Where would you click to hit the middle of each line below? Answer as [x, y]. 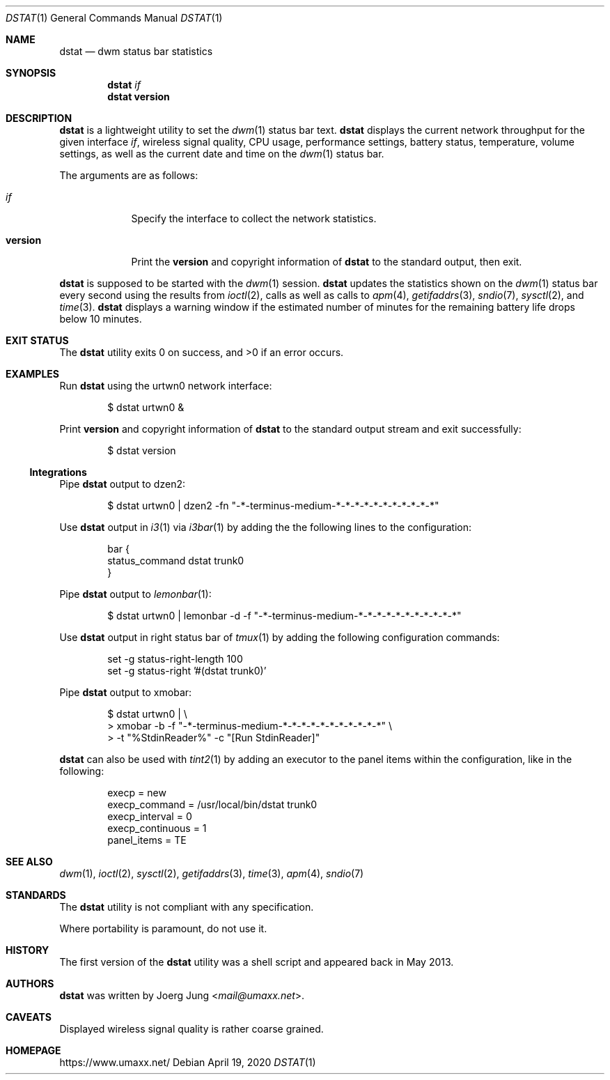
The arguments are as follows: [129, 175]
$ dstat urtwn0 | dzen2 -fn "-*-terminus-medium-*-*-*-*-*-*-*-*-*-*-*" [273, 506]
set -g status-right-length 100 [175, 659]
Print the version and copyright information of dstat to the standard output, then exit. [327, 262]
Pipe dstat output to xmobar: [126, 692]
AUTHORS [30, 983]
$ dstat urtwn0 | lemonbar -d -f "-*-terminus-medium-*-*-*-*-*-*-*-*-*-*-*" [284, 616]
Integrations [58, 472]
